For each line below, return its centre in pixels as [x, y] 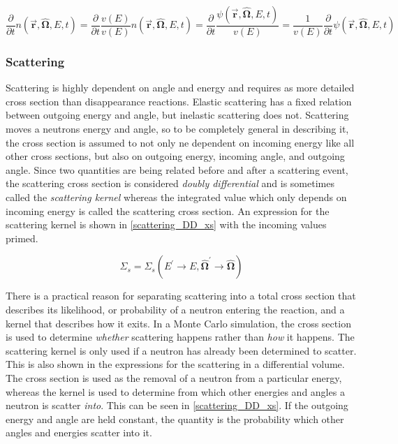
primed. [22, 238]
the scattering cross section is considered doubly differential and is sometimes [170, 183]
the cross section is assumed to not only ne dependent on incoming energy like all [180, 142]
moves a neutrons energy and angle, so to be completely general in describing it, [177, 129]
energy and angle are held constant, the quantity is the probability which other [175, 419]
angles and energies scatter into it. [79, 432]
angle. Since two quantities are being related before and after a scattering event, [177, 169]
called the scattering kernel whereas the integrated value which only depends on [176, 197]
